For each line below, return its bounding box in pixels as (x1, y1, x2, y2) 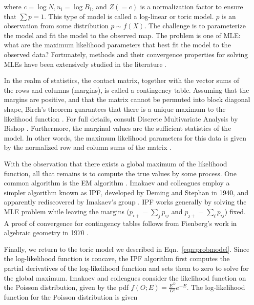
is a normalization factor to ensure (140, 1, 243, 11)
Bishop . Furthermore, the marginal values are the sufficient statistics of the (4, 123, 231, 133)
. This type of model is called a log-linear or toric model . (44, 11, 214, 21)
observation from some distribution (4, 20, 109, 31)
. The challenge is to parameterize (144, 20, 246, 31)
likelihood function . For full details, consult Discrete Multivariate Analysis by (4, 113, 238, 123)
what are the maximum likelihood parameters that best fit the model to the (4, 40, 231, 50)
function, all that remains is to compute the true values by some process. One (4, 168, 237, 178)
